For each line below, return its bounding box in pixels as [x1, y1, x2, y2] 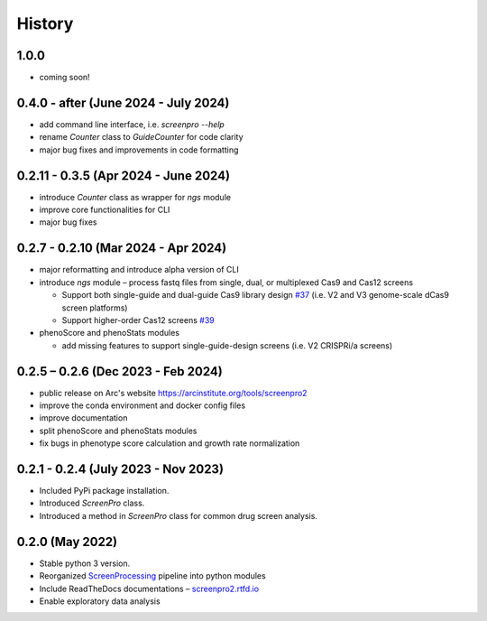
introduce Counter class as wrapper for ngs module [39, 191, 232, 202]
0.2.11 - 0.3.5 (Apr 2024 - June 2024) [16, 168, 230, 183]
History [16, 14, 74, 33]
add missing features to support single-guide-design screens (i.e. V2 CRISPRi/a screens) [61, 339, 393, 351]
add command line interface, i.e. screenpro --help [39, 118, 225, 130]
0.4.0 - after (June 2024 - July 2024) [16, 95, 230, 110]
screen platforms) [61, 302, 128, 313]
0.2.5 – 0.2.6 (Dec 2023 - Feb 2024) [16, 364, 223, 379]
